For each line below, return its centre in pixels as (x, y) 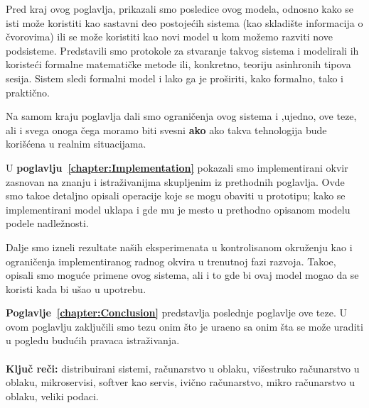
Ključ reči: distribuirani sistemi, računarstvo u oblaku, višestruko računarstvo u (183, 368)
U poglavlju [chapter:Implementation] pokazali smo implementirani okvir (177, 167)
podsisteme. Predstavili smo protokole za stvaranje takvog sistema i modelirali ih (182, 50)
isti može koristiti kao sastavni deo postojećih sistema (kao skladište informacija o (184, 22)
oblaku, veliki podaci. (52, 396)
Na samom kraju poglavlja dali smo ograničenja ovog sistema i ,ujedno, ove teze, (181, 116)
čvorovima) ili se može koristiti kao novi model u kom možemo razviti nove (169, 37)
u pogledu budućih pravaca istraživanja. (93, 340)
